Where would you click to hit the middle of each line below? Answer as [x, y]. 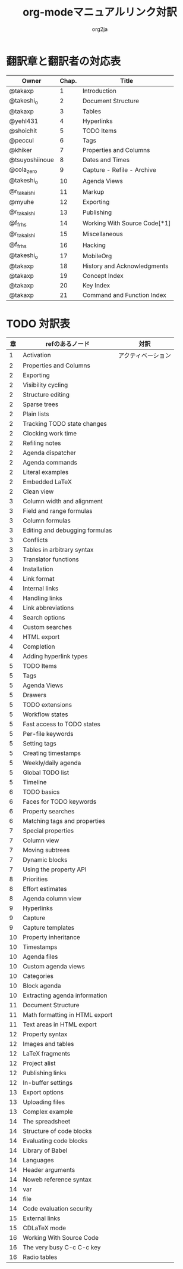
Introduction [100, 91]
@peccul [22, 140]
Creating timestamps [52, 753]
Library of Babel [45, 1150]
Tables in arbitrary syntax [58, 550]
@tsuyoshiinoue [32, 160]
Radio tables [40, 1257]
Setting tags [40, 744]
